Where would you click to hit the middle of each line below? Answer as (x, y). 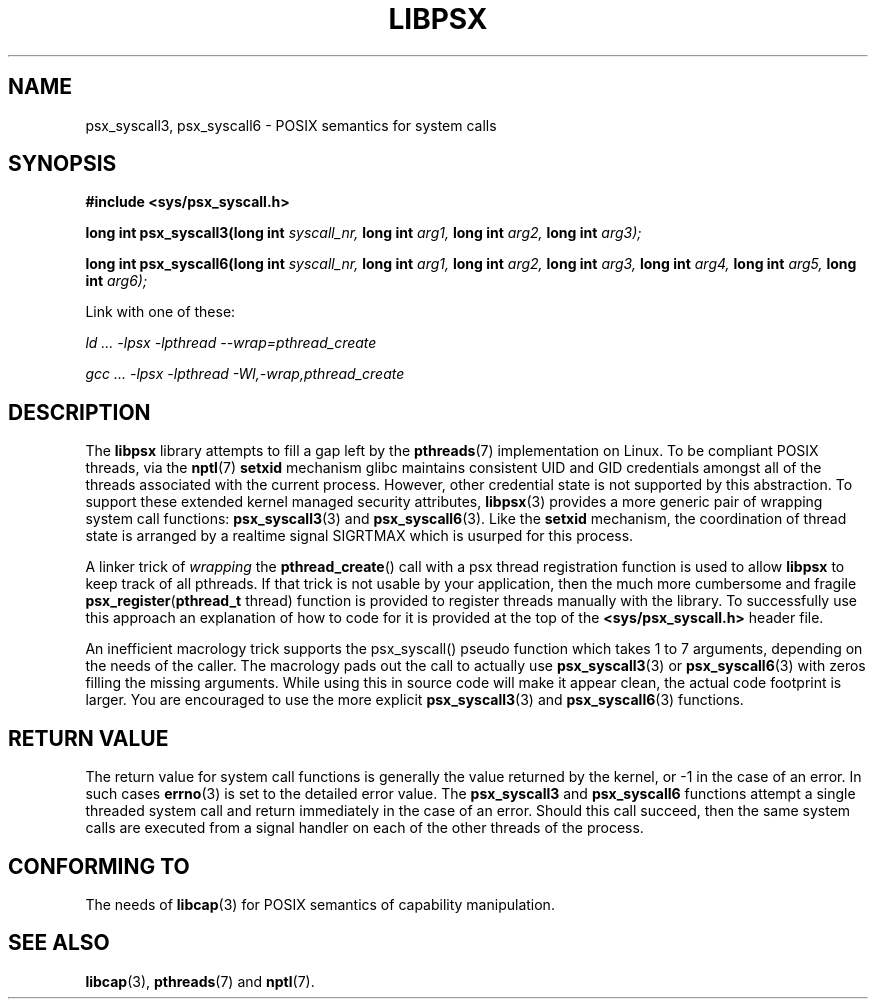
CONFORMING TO (99, 866)
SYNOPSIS (62, 164)
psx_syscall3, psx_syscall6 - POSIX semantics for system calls (291, 125)
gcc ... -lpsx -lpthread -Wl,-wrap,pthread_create (245, 374)
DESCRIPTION (79, 412)
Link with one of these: (160, 312)
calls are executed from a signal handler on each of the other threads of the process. (364, 828)
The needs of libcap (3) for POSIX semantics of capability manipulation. (320, 904)
